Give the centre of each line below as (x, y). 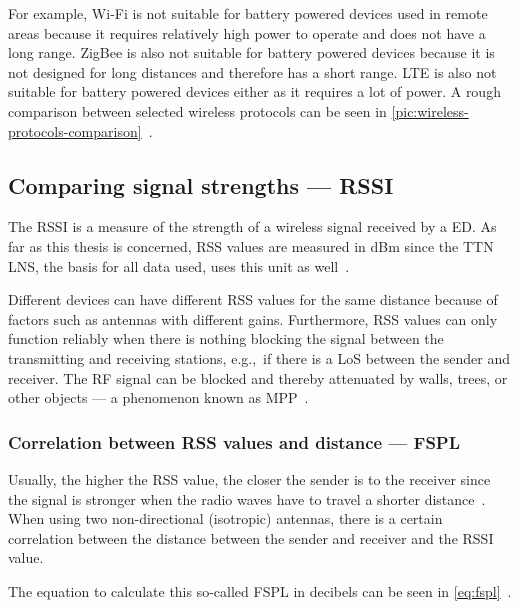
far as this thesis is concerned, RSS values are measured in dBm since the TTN (251, 245)
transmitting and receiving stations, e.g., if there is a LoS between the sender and (259, 357)
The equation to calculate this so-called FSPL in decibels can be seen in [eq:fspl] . (260, 590)
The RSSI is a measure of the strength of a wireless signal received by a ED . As (252, 226)
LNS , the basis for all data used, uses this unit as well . (179, 265)
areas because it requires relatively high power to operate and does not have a (247, 32)
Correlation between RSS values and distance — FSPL (234, 441)
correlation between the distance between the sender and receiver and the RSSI (251, 537)
